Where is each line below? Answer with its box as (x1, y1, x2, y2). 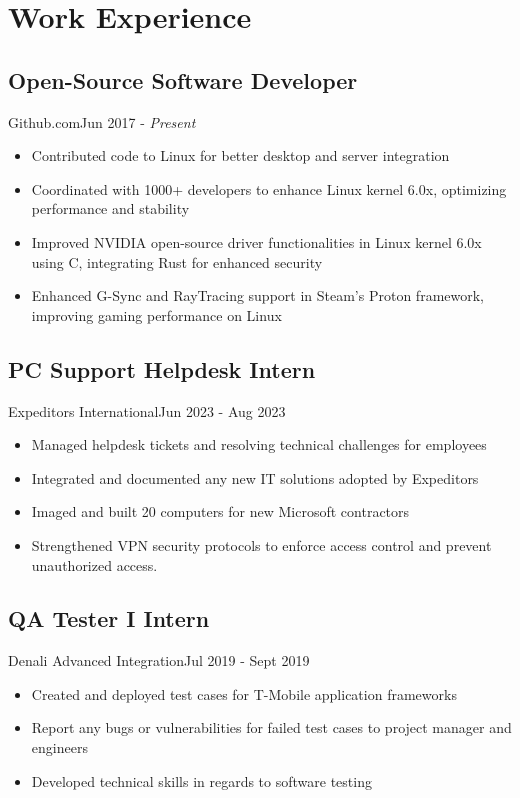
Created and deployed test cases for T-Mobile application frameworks (31, 683, 457, 704)
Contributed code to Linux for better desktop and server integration (31, 145, 450, 166)
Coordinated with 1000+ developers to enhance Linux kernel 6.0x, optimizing (31, 178, 507, 199)
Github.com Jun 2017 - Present (8, 111, 196, 132)
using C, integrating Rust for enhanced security (31, 251, 323, 272)
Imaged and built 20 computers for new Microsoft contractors (31, 501, 410, 522)
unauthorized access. (31, 554, 158, 575)
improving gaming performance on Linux (31, 304, 282, 325)
